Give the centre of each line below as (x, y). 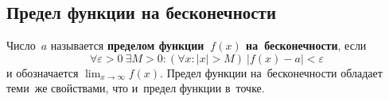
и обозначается (43, 72)
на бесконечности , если (306, 45)
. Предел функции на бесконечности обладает (271, 72)
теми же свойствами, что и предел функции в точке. (136, 88)
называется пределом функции (127, 45)
